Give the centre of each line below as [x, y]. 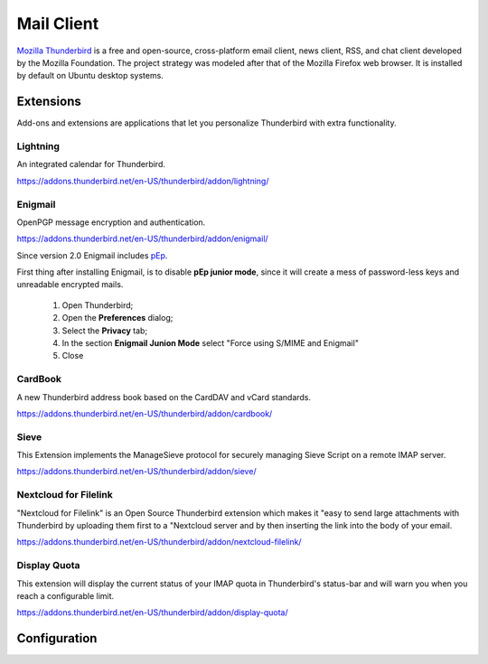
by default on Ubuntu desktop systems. [90, 76]
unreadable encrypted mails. [70, 285]
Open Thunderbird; [98, 305]
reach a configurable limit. [66, 595]
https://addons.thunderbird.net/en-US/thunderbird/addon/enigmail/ [142, 238]
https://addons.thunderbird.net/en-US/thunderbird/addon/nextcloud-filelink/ [159, 542]
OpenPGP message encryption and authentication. [111, 222]
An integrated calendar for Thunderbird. [91, 164]
